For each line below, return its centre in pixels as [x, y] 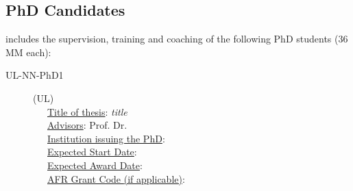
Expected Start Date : [92, 152]
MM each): [28, 52]
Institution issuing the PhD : [106, 138]
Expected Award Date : [95, 165]
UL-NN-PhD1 [35, 75]
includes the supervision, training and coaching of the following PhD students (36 [177, 39]
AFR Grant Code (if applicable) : [116, 178]
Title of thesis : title [87, 111]
